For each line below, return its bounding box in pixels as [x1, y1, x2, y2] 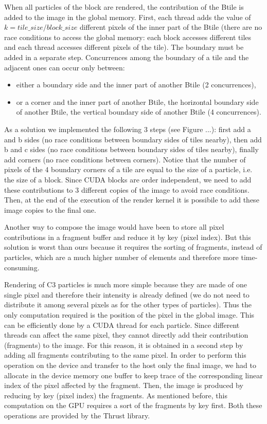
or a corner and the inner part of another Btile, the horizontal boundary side [16, 96, 259, 107]
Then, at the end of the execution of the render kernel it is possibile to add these [4, 194, 259, 205]
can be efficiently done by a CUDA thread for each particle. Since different [4, 319, 240, 330]
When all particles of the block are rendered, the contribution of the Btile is [4, 2, 244, 12]
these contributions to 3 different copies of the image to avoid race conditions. [4, 184, 250, 195]
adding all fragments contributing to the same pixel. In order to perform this [4, 349, 246, 360]
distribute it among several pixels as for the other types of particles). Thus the [4, 299, 252, 310]
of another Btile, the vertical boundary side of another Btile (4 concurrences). [16, 106, 261, 117]
